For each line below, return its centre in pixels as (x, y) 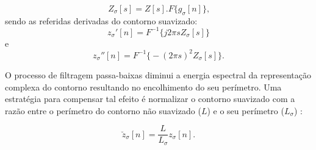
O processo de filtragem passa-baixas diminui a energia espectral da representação (158, 74)
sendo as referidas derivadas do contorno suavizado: (101, 20)
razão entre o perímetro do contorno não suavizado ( (103, 110)
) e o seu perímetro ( (246, 110)
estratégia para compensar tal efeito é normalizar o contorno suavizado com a (150, 99)
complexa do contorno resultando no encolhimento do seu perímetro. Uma (143, 87)
